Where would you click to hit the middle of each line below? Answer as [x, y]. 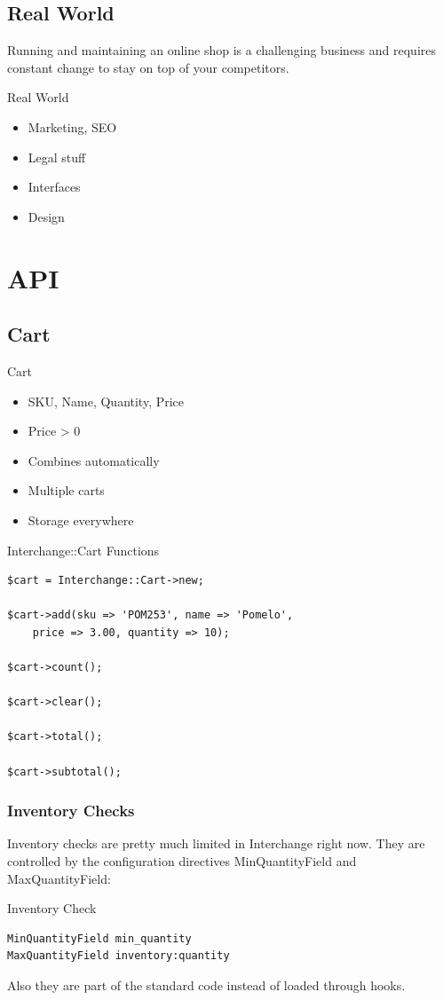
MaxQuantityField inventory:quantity [119, 956]
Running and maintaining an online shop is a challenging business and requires [222, 50]
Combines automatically [94, 460]
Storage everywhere [81, 520]
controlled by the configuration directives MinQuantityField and [182, 861]
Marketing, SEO [72, 126]
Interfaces [54, 187]
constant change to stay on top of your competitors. [148, 67]
